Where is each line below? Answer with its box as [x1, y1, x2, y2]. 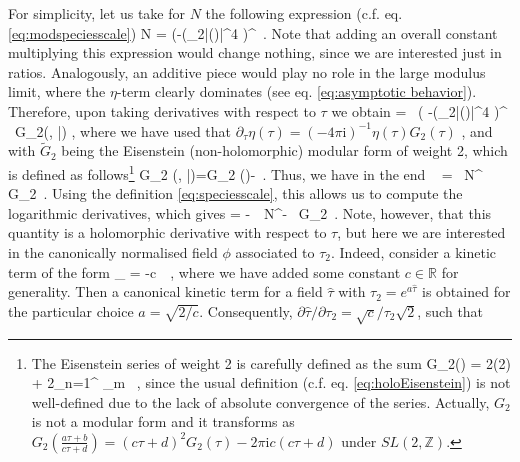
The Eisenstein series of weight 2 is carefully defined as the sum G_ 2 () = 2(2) [31, 352, 511, 373]
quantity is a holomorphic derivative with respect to [8, 222, 327, 243]
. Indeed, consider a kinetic [331, 242, 497, 262]
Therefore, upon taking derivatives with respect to [8, 100, 316, 121]
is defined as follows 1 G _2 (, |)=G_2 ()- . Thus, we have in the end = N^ [8, 160, 483, 184]
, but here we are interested [337, 222, 506, 243]
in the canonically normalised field [8, 242, 218, 262]
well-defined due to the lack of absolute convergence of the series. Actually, [31, 391, 490, 412]
